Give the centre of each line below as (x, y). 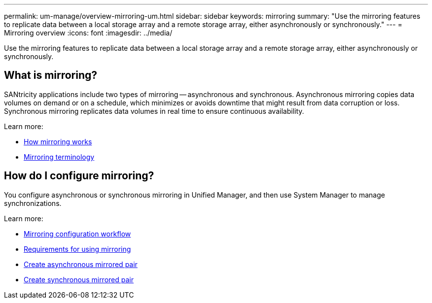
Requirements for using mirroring (77, 249)
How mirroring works (58, 141)
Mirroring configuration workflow (77, 234)
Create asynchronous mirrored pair (81, 264)
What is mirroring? (51, 75)
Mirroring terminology (59, 157)
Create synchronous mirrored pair (79, 279)
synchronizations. (33, 203)
